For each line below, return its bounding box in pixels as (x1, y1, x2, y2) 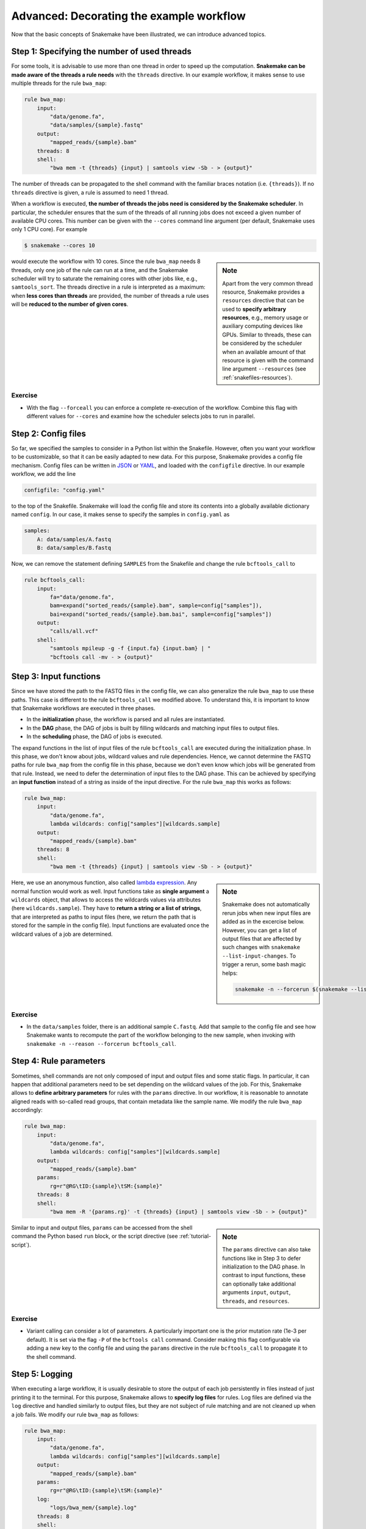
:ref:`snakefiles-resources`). (222, 374, 293, 381)
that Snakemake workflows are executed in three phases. (11, 704, 156, 712)
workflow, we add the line (11, 470, 76, 478)
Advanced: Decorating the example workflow (11, 9, 246, 23)
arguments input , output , (222, 1289, 291, 1296)
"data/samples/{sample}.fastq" (49, 122, 143, 128)
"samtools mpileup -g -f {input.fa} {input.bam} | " (49, 645, 211, 652)
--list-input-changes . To (222, 952, 296, 960)
